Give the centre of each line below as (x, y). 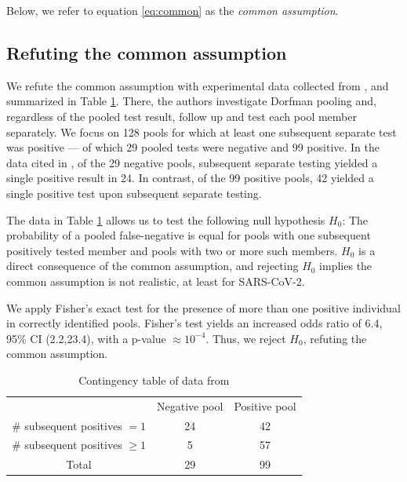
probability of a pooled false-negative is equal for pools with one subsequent (189, 235)
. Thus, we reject (246, 338)
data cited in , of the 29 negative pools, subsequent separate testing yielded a (192, 162)
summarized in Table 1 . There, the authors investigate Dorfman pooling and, (191, 101)
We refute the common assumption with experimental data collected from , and (198, 85)
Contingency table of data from (154, 380)
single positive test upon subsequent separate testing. (134, 193)
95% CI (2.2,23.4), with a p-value (86, 338)
